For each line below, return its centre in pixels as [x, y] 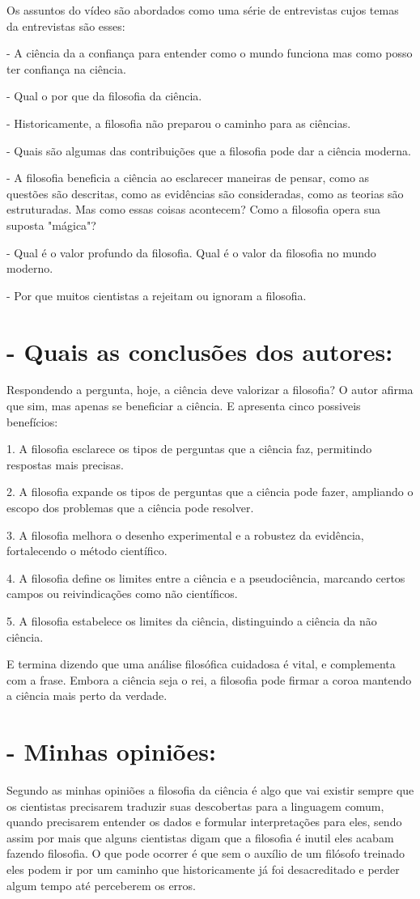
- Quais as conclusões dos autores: [200, 351]
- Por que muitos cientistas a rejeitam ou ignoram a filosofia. [157, 295]
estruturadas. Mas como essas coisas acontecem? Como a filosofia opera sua [194, 209]
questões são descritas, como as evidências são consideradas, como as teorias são [205, 193]
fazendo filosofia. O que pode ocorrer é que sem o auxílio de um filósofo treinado [206, 853]
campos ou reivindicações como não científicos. [122, 594]
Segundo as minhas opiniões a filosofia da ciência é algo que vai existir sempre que [210, 790]
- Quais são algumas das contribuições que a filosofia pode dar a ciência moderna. [209, 150]
